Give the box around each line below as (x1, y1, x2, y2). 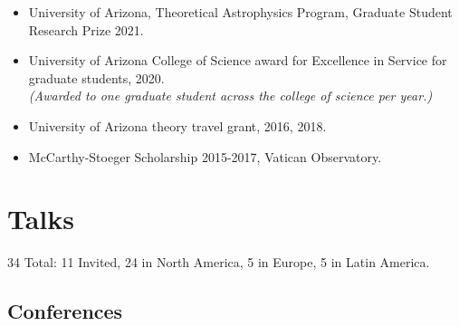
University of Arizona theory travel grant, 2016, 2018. (28, 116, 327, 135)
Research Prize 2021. (28, 20, 144, 39)
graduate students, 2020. (28, 68, 165, 87)
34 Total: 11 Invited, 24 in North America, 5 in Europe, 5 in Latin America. (7, 253, 430, 272)
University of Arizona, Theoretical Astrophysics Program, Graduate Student (28, 3, 453, 21)
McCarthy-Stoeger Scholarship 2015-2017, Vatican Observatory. (28, 147, 382, 166)
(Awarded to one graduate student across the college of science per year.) (28, 86, 433, 105)
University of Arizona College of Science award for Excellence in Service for (28, 51, 447, 70)
